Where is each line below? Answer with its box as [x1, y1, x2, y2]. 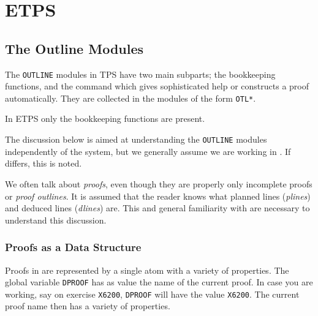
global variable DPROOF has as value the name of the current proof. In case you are [5, 276, 313, 288]
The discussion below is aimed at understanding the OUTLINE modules [5, 133, 267, 146]
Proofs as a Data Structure [5, 239, 142, 255]
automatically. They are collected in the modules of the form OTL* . [5, 91, 256, 104]
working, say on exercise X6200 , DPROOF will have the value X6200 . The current [5, 287, 300, 300]
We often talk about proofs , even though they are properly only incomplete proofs [5, 177, 312, 190]
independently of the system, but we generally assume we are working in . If [5, 145, 291, 157]
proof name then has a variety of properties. [5, 299, 170, 312]
